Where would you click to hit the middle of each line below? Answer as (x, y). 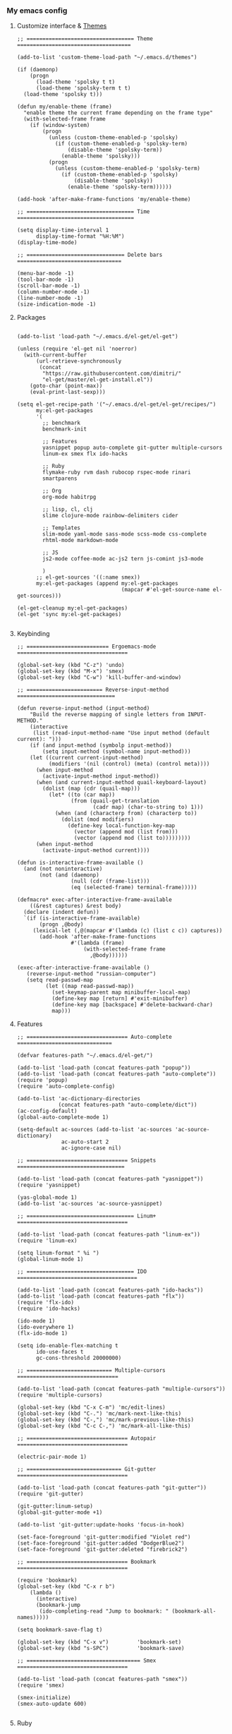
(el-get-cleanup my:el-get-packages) (72, 608)
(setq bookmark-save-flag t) (60, 1630)
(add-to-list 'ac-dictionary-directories (78, 1099)
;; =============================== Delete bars (90, 255)
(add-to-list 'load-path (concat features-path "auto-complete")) (116, 1074)
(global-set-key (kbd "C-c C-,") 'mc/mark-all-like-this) (104, 1426)
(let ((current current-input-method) (87, 758)
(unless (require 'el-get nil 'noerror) (77, 349)
